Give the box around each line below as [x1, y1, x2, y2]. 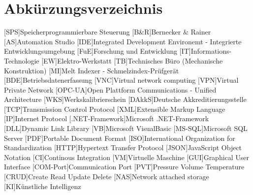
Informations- [190, 46, 232, 56]
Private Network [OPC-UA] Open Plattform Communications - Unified [4, 84, 217, 95]
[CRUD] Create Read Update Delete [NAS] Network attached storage [4, 171, 209, 182]
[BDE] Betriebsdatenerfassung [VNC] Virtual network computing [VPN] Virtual [4, 75, 239, 85]
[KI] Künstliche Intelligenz [4, 181, 81, 191]
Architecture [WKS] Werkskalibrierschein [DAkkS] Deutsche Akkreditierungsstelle [4, 94, 247, 104]
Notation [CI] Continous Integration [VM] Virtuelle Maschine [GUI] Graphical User [4, 152, 250, 162]
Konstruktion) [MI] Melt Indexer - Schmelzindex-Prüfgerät [4, 65, 179, 75]
